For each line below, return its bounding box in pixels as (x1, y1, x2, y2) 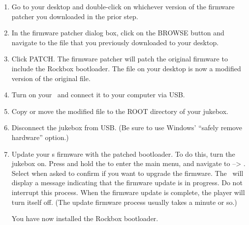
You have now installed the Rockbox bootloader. (11, 213, 158, 224)
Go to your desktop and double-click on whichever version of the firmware (11, 1, 235, 11)
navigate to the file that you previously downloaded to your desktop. (11, 37, 219, 47)
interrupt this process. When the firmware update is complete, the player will (11, 187, 245, 197)
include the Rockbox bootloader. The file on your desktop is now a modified (11, 63, 241, 73)
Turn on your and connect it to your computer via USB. (11, 89, 185, 100)
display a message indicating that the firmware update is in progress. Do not (11, 177, 243, 188)
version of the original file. (11, 73, 91, 83)
